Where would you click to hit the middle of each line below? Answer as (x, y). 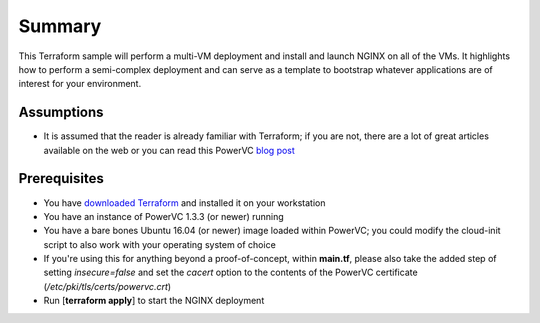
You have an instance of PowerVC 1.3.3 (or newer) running (163, 216)
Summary (60, 26)
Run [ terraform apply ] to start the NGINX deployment (154, 301)
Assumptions (61, 112)
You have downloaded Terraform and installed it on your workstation (184, 202)
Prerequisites (61, 178)
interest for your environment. (80, 84)
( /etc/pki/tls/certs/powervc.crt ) (107, 286)
